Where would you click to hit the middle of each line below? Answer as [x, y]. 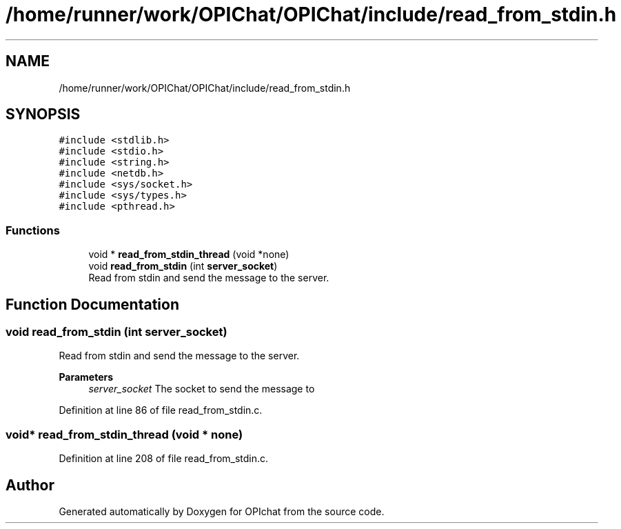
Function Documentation [92, 304]
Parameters [86, 377]
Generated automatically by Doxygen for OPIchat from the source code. [222, 511]
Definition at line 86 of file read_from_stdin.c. [161, 410]
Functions [33, 230]
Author [30, 485]
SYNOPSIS [43, 114]
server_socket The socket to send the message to [202, 389]
